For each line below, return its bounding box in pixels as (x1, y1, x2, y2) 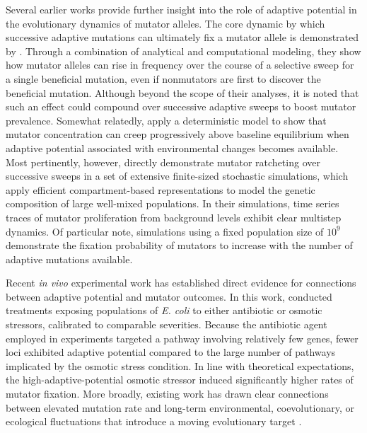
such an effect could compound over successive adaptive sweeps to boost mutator (6, 99, 356, 114)
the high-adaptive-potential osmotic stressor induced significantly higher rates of (6, 372, 354, 387)
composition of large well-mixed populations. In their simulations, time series (6, 196, 339, 211)
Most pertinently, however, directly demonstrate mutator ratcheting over (6, 154, 320, 169)
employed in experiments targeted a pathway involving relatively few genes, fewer (6, 330, 359, 345)
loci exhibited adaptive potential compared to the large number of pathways (6, 345, 336, 359)
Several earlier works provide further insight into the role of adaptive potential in (6, 2, 357, 16)
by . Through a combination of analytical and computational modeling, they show (6, 43, 361, 58)
